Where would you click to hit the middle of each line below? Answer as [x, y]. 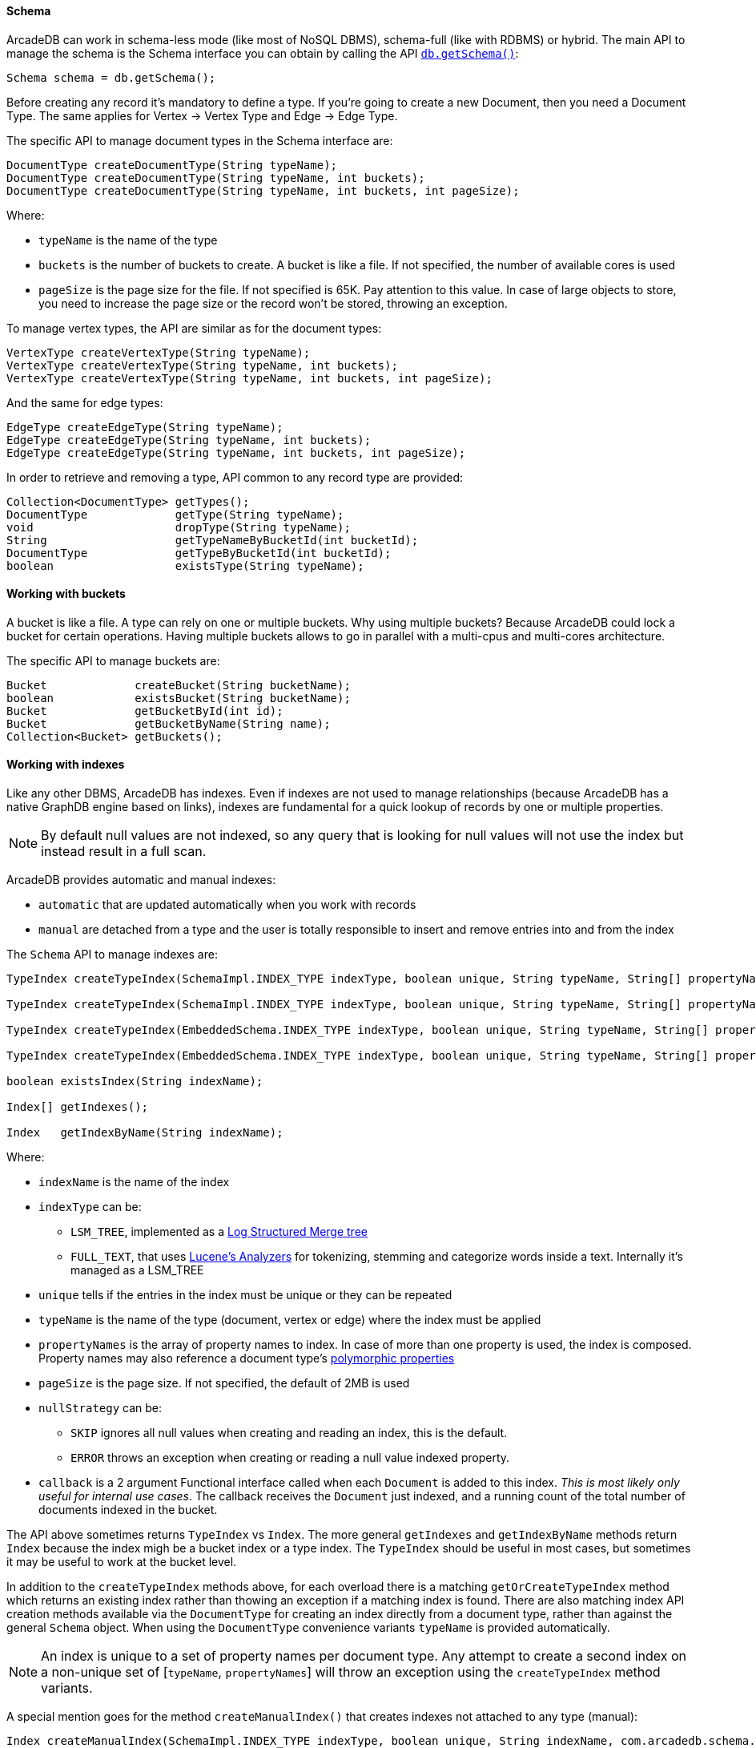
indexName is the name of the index [134, 1182]
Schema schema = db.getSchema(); [111, 77]
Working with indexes [66, 765]
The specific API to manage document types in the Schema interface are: [200, 140]
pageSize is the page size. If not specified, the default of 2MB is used [224, 1383]
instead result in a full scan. [124, 852]
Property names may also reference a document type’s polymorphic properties [247, 1358]
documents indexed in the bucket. [128, 1510]
